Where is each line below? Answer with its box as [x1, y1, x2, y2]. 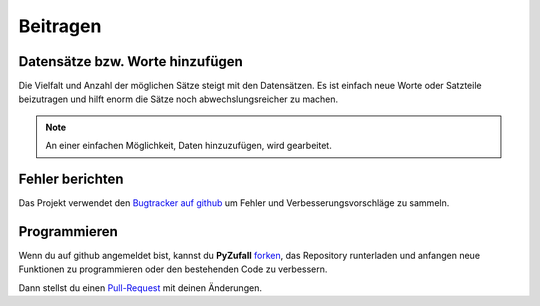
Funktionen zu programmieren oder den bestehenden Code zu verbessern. [18, 263, 328, 275]
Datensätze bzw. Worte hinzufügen [18, 53, 244, 70]
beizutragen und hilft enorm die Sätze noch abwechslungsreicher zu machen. [18, 93, 339, 105]
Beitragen [18, 15, 102, 37]
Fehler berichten [18, 171, 124, 188]
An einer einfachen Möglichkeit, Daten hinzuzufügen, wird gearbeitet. [45, 140, 332, 152]
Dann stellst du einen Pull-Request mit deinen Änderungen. [18, 281, 262, 294]
